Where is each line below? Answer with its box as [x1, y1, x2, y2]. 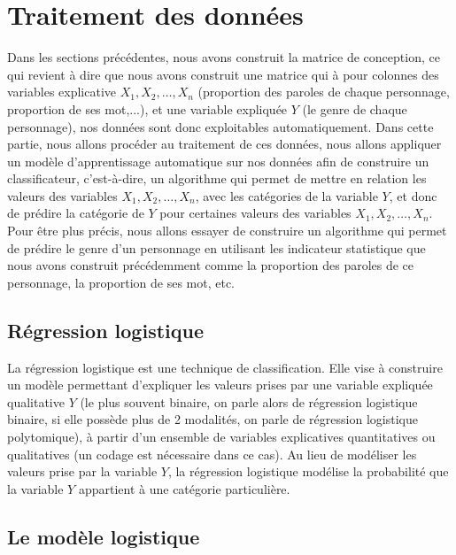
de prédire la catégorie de [7, 204, 144, 222]
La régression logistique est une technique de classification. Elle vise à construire [7, 358, 443, 376]
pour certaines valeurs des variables [159, 204, 352, 222]
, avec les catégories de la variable [195, 186, 378, 204]
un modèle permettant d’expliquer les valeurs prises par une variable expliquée [7, 375, 433, 394]
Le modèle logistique [7, 522, 200, 550]
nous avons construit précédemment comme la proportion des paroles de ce [7, 256, 414, 274]
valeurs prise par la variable [7, 462, 158, 481]
